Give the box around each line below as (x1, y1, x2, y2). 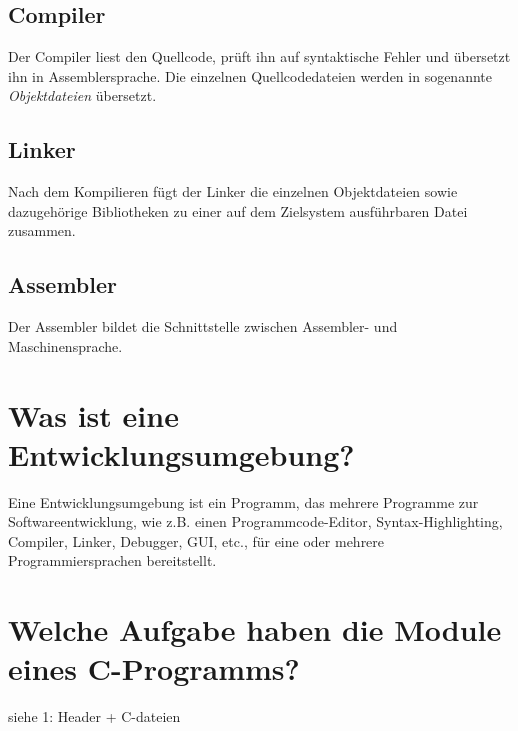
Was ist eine (8, 394, 179, 435)
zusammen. (8, 220, 76, 241)
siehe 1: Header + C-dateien (8, 706, 181, 727)
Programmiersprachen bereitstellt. (8, 550, 217, 571)
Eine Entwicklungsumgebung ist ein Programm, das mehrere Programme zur (8, 491, 479, 512)
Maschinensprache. (8, 335, 123, 356)
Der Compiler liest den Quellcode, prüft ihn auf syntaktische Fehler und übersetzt (8, 46, 511, 67)
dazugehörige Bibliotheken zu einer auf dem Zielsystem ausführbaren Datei (8, 200, 468, 221)
